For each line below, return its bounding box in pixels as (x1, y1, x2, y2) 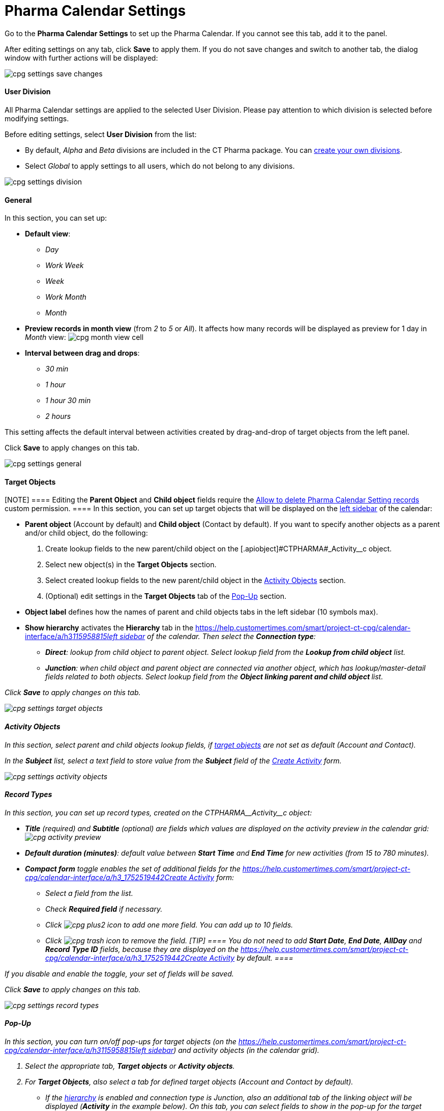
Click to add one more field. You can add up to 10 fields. (45, 920, 293, 929)
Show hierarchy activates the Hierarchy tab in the (25, 623, 194, 632)
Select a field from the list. (45, 888, 133, 897)
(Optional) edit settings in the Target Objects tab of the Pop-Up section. (45, 592, 286, 601)
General (5, 195, 32, 204)
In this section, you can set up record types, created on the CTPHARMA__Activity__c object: (5, 808, 312, 817)
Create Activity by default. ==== (185, 953, 293, 962)
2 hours (45, 412, 71, 421)
